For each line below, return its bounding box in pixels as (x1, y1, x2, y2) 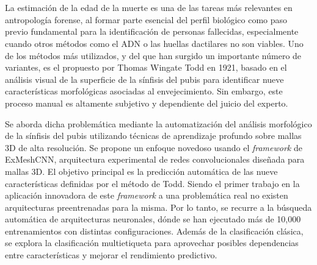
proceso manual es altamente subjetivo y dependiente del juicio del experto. (5, 96, 288, 109)
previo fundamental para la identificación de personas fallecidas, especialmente (5, 25, 299, 38)
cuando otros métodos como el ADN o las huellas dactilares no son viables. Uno (5, 37, 304, 49)
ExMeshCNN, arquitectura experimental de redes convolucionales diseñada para (5, 153, 305, 166)
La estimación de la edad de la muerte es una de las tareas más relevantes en (5, 1, 293, 14)
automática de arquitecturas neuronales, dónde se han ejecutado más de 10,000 (5, 213, 301, 225)
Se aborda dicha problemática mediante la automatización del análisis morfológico (5, 117, 312, 130)
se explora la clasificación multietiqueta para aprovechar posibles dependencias (5, 236, 299, 249)
